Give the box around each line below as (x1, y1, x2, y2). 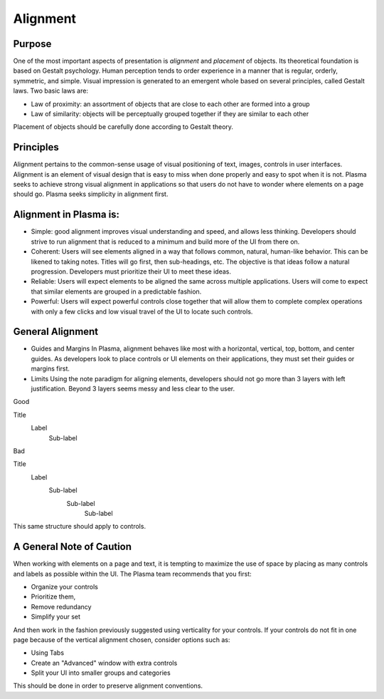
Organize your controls (31, 582, 99, 591)
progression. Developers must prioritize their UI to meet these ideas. (31, 267, 231, 276)
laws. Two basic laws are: (13, 86, 89, 95)
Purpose (13, 38, 52, 50)
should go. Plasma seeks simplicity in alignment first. (13, 190, 169, 199)
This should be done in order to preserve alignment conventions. (13, 681, 203, 690)
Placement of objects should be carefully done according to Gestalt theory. (13, 123, 234, 131)
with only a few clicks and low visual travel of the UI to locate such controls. (31, 307, 253, 316)
